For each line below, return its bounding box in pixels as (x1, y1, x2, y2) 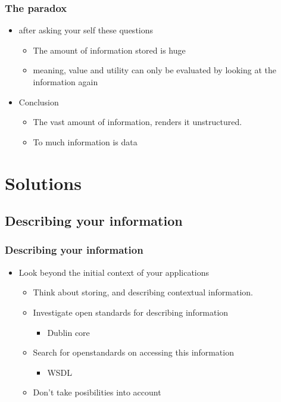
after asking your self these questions (18, 24, 154, 36)
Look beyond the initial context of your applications (18, 266, 210, 278)
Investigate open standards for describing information (33, 306, 229, 318)
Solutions (5, 170, 82, 195)
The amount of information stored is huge (33, 43, 186, 56)
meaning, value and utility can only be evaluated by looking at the (33, 64, 276, 76)
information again (33, 76, 98, 88)
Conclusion (18, 95, 59, 108)
